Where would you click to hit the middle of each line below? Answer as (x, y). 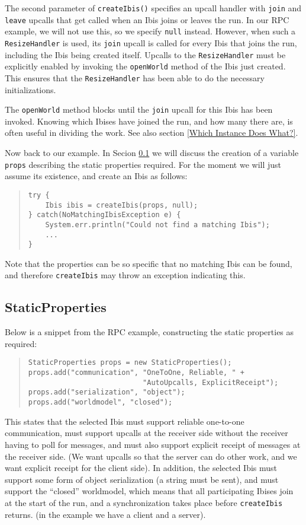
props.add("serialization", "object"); (107, 392)
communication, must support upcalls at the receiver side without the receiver (146, 433)
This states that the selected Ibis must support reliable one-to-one (125, 421)
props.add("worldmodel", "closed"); (100, 402)
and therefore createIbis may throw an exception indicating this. (125, 275)
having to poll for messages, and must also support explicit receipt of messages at (153, 444)
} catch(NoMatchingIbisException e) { (104, 215)
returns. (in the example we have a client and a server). (105, 514)
